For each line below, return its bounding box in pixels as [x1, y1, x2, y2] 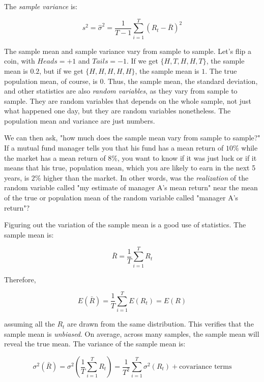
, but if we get [39, 65, 83, 76]
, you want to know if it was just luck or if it [118, 152, 257, 163]
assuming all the [4, 318, 55, 329]
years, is [4, 172, 30, 183]
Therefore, [4, 274, 36, 284]
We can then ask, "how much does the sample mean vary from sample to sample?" [4, 132, 260, 143]
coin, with [4, 55, 35, 66]
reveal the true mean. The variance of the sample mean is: [4, 338, 186, 349]
